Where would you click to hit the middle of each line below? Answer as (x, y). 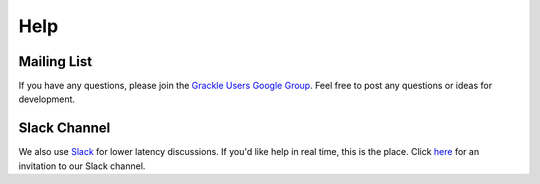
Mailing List (55, 61)
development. (46, 99)
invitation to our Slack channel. (82, 166)
